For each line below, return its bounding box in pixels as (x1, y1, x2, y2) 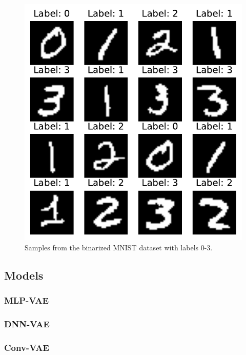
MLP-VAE (4, 293, 49, 306)
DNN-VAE (4, 317, 50, 330)
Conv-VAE (4, 341, 49, 353)
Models (4, 267, 44, 283)
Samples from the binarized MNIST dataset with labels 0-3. (25, 242, 213, 252)
